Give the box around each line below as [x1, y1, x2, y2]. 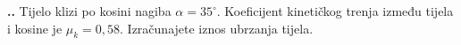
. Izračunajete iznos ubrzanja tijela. [120, 19, 314, 37]
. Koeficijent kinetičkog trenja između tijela [216, 2, 454, 19]
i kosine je [7, 19, 63, 37]
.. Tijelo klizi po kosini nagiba [7, 2, 172, 19]
